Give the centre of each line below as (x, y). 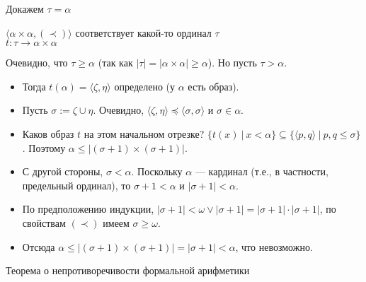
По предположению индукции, (88, 209)
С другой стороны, (63, 171)
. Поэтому (44, 147)
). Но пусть (232, 63)
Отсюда (39, 246)
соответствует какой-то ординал (143, 32)
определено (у (145, 86)
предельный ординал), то (76, 185)
